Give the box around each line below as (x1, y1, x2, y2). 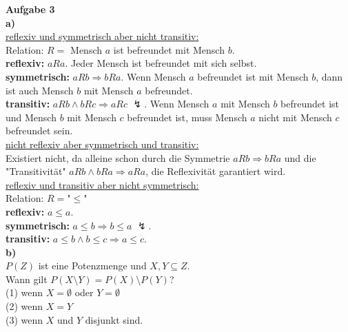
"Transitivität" (6, 164, 66, 178)
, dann (316, 69, 343, 83)
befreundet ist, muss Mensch (127, 110, 247, 124)
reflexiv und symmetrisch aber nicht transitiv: (6, 29, 199, 43)
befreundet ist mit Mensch (197, 69, 309, 83)
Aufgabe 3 (6, 2, 55, 16)
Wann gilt (6, 271, 48, 286)
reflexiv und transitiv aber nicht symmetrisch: (6, 177, 199, 191)
